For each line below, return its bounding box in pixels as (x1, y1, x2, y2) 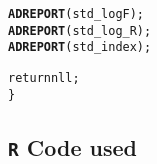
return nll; (8, 70, 80, 85)
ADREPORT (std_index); (8, 40, 152, 55)
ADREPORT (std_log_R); (8, 23, 152, 38)
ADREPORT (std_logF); (8, 7, 145, 21)
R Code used (8, 131, 137, 162)
